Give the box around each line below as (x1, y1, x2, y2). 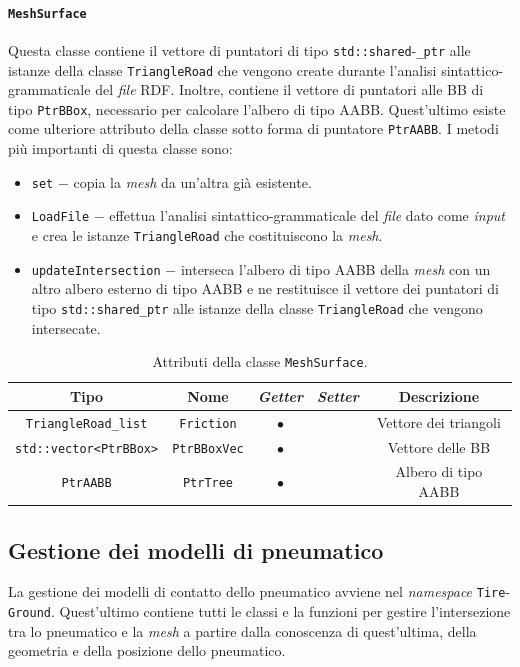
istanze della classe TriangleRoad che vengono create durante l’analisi (8, 59, 437, 80)
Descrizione (398, 385, 480, 406)
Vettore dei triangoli (377, 411, 501, 432)
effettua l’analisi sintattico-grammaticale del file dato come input (109, 205, 505, 226)
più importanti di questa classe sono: (8, 138, 233, 159)
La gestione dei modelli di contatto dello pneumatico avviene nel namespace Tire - (8, 581, 511, 602)
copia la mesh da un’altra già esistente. (73, 171, 312, 192)
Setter (317, 385, 359, 406)
